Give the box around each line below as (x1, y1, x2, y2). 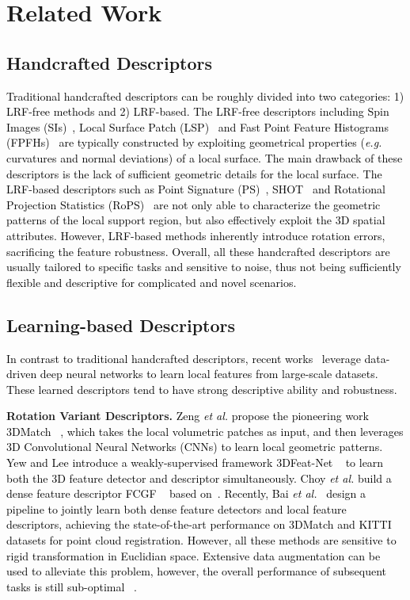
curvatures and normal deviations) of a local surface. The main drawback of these (6, 149, 403, 166)
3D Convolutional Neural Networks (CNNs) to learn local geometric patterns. (6, 438, 383, 455)
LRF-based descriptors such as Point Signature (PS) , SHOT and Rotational (6, 181, 385, 197)
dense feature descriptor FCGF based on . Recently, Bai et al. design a (6, 485, 366, 502)
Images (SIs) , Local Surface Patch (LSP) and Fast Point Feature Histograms (6, 118, 389, 135)
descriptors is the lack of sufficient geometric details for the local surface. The (6, 165, 382, 182)
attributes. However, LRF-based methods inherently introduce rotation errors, (6, 227, 385, 243)
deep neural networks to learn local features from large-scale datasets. (40, 365, 378, 382)
